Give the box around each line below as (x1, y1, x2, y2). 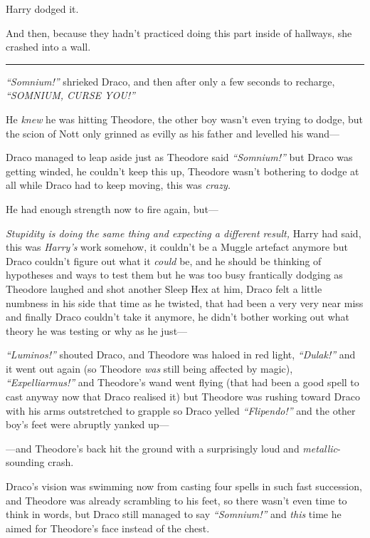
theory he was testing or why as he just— (6, 323, 188, 338)
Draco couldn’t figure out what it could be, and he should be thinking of (6, 253, 322, 268)
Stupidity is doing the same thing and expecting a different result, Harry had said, (6, 225, 361, 240)
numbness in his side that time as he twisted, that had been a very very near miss (6, 295, 364, 310)
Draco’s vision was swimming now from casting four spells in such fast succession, (6, 479, 362, 494)
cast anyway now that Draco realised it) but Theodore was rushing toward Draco (6, 389, 360, 404)
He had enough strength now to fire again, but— (6, 201, 218, 216)
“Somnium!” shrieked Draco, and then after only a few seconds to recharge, (6, 73, 335, 88)
